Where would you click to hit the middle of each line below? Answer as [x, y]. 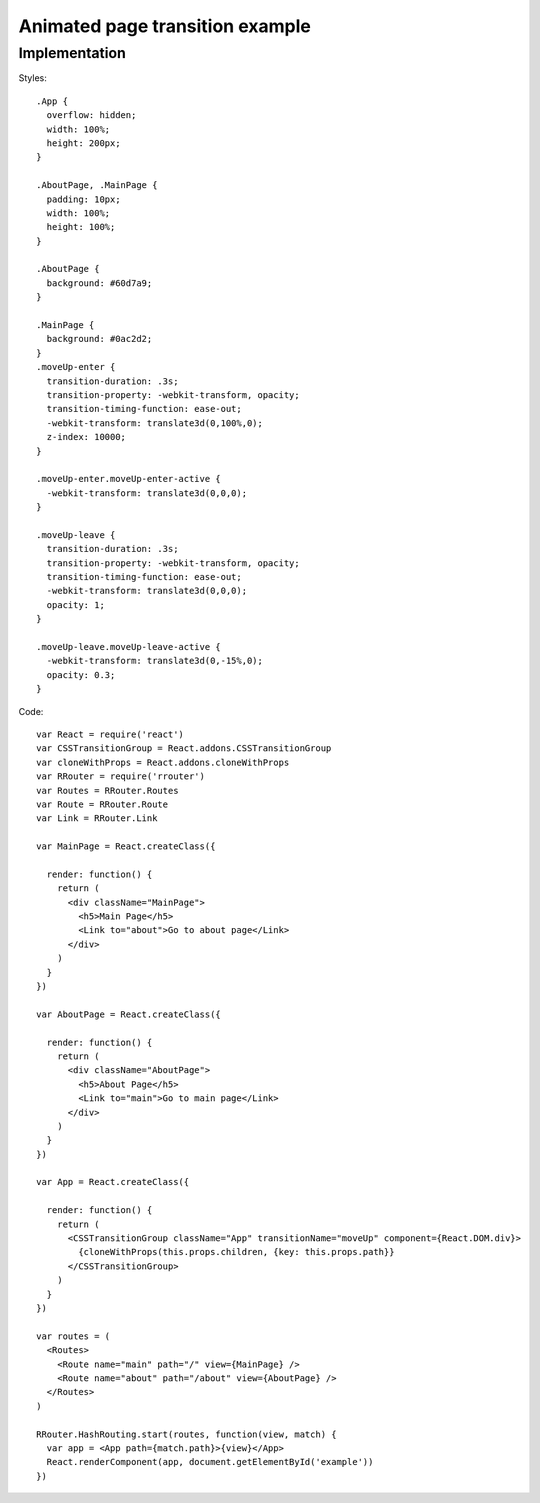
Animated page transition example [165, 26]
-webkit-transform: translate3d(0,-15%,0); [155, 661]
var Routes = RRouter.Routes [107, 790]
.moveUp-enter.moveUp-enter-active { [129, 479]
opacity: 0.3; [81, 674]
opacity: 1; [75, 604]
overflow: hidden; [91, 115]
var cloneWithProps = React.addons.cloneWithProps [163, 762]
